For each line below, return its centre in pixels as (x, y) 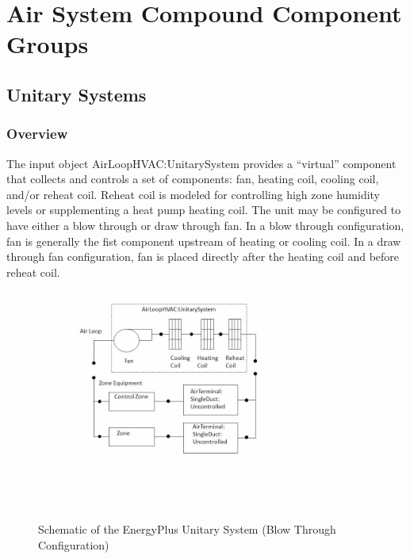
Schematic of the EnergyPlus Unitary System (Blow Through (187, 529)
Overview (37, 134)
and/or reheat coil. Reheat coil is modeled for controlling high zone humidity (194, 194)
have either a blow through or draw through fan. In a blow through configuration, (205, 225)
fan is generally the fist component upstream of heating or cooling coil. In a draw (204, 241)
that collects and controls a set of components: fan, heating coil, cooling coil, (193, 179)
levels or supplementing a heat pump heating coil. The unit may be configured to (204, 210)
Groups (48, 44)
